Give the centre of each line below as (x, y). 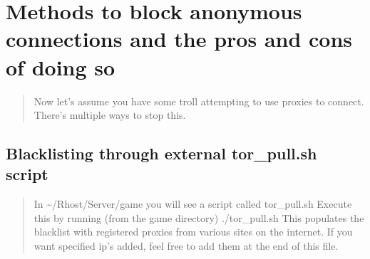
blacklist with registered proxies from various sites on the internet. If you (193, 232)
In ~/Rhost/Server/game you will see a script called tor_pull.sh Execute (193, 204)
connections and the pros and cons (179, 39)
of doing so (61, 67)
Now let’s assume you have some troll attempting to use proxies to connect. (199, 101)
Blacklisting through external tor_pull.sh (161, 153)
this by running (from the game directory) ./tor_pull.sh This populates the (199, 217)
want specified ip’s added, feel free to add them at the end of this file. (186, 246)
